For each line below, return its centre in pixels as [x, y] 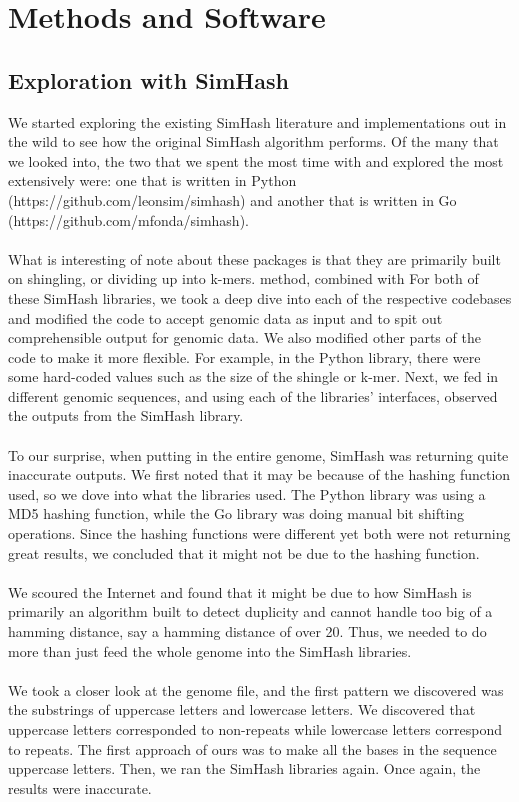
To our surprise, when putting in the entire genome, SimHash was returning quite [258, 454]
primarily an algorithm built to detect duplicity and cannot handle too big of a [250, 611]
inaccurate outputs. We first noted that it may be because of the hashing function [259, 474]
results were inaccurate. [80, 787]
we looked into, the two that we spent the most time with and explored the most [256, 160]
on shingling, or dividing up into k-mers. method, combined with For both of [243, 278]
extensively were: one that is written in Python [152, 180]
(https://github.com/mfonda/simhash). [128, 219]
